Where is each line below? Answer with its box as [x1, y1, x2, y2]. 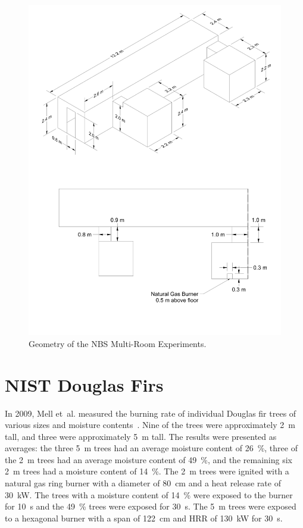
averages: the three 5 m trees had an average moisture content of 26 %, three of [5, 442, 298, 454]
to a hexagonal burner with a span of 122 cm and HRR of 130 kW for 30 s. [5, 511, 283, 524]
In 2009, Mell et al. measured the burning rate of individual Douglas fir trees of [5, 407, 296, 419]
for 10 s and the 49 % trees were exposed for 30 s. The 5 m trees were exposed [5, 500, 296, 513]
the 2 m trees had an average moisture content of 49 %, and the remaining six [5, 453, 292, 465]
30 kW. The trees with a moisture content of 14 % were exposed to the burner [5, 488, 293, 501]
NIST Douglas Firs [5, 372, 164, 396]
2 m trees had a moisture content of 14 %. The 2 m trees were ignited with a [5, 465, 289, 477]
